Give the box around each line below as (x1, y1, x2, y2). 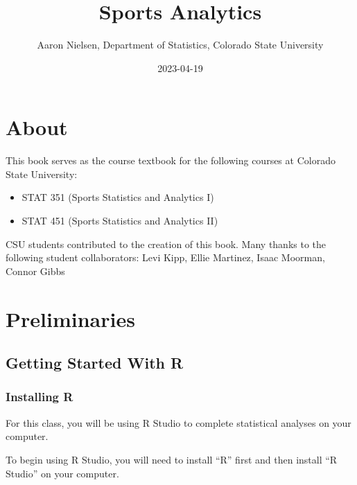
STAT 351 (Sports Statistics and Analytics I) (21, 190, 214, 204)
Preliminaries (6, 304, 135, 333)
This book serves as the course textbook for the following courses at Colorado (6, 153, 336, 168)
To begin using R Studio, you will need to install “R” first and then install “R (6, 452, 338, 466)
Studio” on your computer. (6, 466, 119, 480)
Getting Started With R (6, 352, 184, 373)
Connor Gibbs (6, 263, 65, 278)
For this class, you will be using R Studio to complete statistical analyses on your (6, 415, 351, 430)
